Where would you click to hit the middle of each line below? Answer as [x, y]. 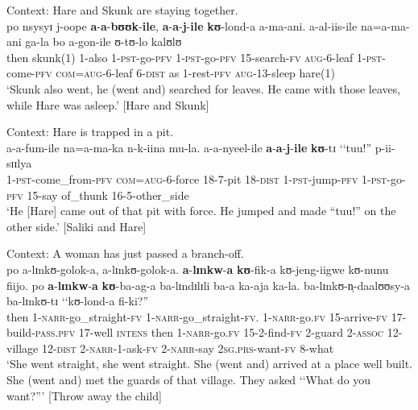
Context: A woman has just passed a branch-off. [125, 253]
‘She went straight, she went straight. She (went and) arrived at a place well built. [209, 364]
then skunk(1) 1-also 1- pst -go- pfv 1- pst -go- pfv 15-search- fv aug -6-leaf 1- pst [195, 57]
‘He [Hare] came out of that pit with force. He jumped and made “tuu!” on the [201, 211]
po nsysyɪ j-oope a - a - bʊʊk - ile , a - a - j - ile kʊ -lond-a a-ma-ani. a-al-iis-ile [182, 25]
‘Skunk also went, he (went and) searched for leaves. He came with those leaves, [204, 88]
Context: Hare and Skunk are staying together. [122, 10]
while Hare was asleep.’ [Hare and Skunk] [108, 104]
